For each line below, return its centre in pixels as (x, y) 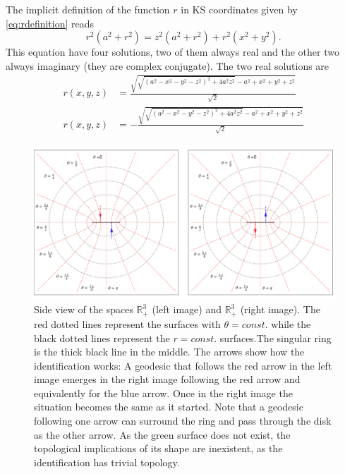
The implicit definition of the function (88, 9)
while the (291, 323)
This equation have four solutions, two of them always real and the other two (172, 52)
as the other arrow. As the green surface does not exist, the (162, 434)
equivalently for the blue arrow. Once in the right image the (163, 393)
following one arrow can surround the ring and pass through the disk (183, 421)
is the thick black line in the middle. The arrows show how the (169, 352)
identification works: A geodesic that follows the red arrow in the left (183, 365)
